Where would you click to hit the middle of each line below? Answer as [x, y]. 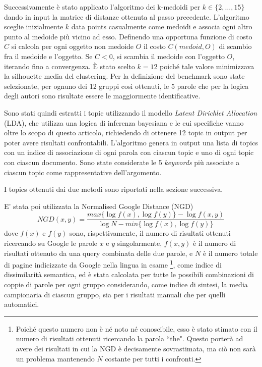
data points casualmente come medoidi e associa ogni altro [162, 27]
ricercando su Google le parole [51, 243]
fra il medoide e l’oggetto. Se [48, 56]
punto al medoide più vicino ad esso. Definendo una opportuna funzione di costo [128, 36]
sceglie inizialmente [34, 27]
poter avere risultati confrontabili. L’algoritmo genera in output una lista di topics [131, 142]
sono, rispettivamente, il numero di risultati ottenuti [150, 233]
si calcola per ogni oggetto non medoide [73, 46]
